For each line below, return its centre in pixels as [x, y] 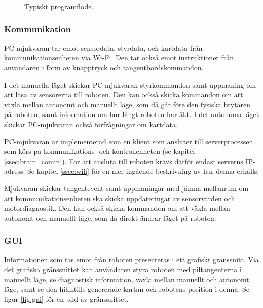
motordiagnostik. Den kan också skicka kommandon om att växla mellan [117, 208]
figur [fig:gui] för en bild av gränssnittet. [66, 299]
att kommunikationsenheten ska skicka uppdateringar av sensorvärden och [120, 198]
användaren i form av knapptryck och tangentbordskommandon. [104, 67]
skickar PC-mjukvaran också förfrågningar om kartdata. [91, 124]
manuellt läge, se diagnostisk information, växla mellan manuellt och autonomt [127, 279]
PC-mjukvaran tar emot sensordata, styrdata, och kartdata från [103, 47]
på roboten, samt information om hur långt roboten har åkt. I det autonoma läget [132, 114]
